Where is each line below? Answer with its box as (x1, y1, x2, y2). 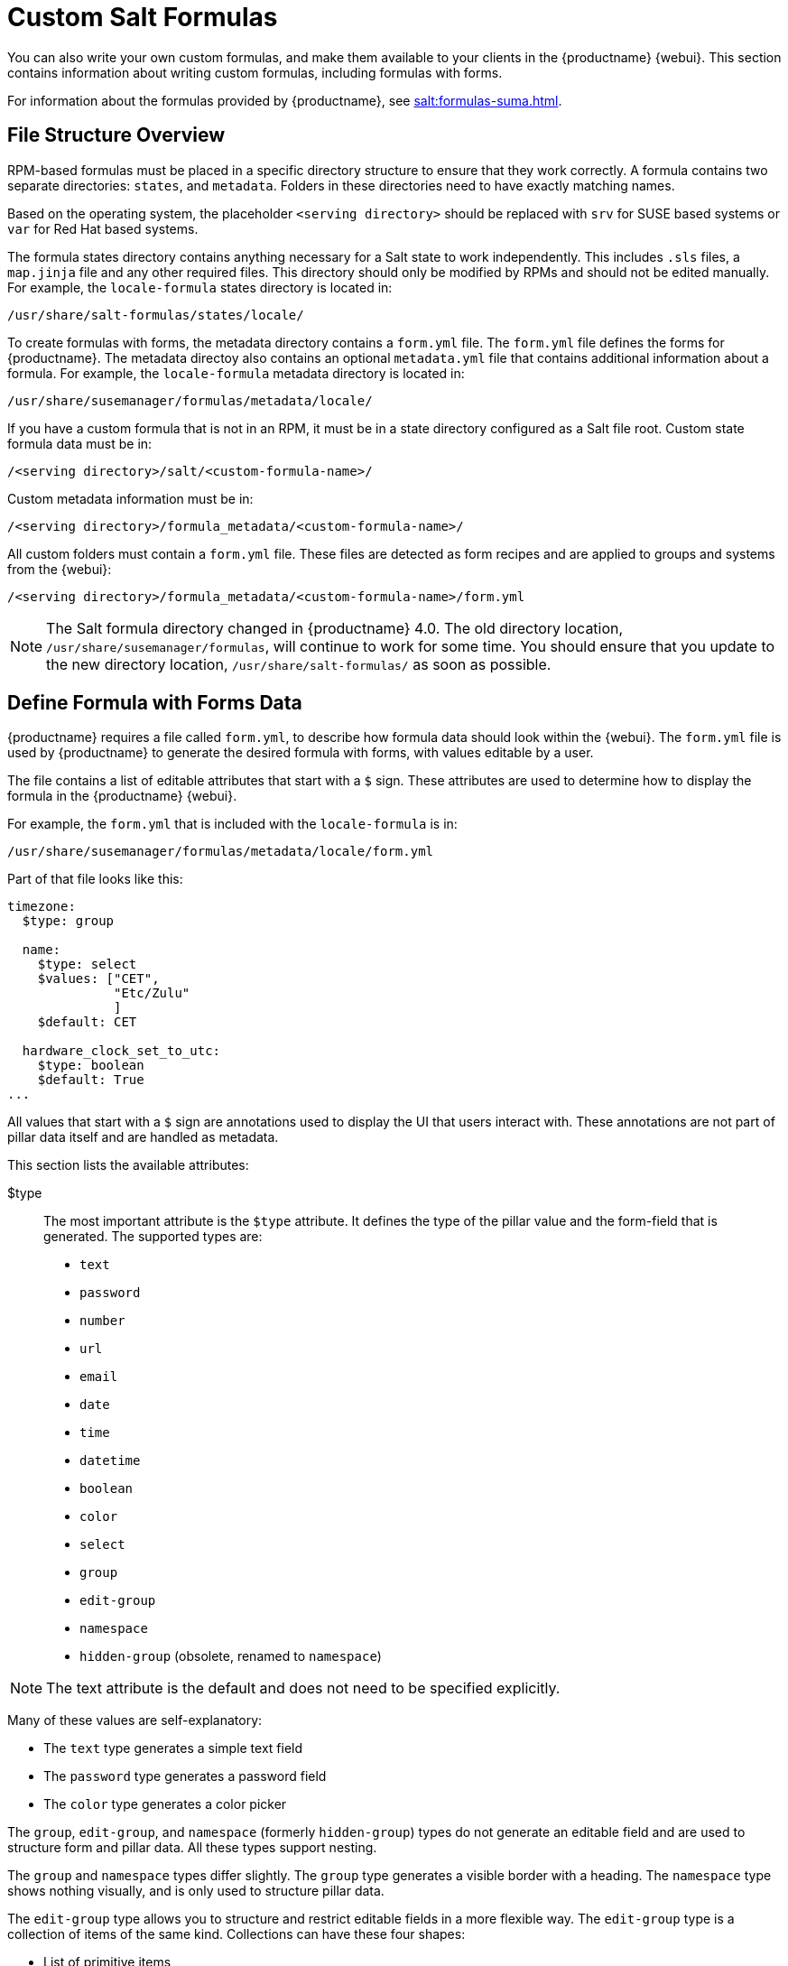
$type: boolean (37, 1058, 144, 1073)
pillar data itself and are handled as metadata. (7, 1129, 279, 1145)
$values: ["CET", (37, 971, 160, 987)
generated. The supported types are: (43, 1229, 263, 1245)
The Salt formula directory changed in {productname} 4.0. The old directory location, (46, 618, 624, 637)
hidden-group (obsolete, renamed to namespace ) (79, 1648, 382, 1665)
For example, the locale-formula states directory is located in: (7, 279, 393, 295)
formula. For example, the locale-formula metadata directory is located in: (7, 365, 465, 381)
